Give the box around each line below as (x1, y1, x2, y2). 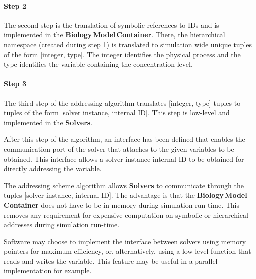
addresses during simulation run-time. (4, 219, 120, 230)
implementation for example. (4, 265, 92, 276)
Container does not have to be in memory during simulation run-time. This (4, 199, 239, 210)
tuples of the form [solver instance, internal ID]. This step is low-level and (4, 107, 230, 118)
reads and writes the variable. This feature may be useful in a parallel (4, 255, 218, 266)
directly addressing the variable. (4, 163, 102, 174)
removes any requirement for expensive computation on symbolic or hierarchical (4, 209, 248, 220)
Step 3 (4, 78, 26, 89)
